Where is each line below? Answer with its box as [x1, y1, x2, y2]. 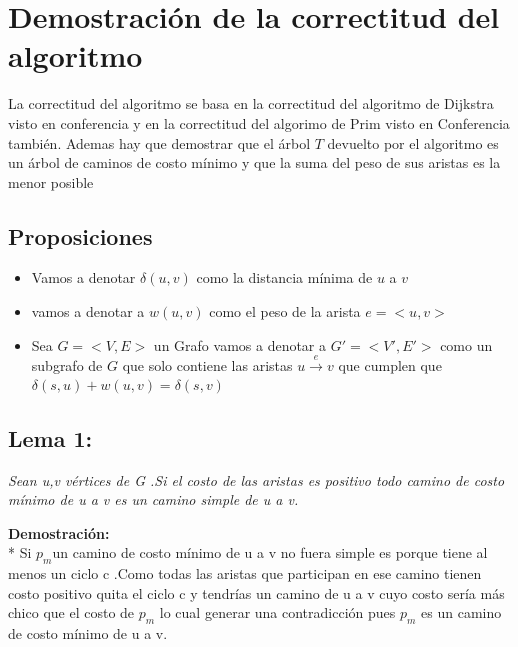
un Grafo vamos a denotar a [153, 334, 327, 355]
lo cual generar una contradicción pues [159, 602, 396, 623]
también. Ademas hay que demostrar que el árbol [8, 132, 311, 153]
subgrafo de [31, 355, 103, 376]
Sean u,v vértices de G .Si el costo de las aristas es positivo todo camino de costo [8, 469, 505, 490]
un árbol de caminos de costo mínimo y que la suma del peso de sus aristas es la [8, 152, 501, 173]
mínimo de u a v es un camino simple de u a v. [8, 489, 299, 510]
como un [440, 334, 493, 355]
